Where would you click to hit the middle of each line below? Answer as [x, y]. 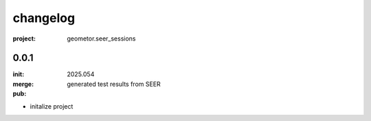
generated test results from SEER [114, 84]
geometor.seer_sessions [101, 38]
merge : [23, 84]
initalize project [52, 106]
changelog [44, 18]
